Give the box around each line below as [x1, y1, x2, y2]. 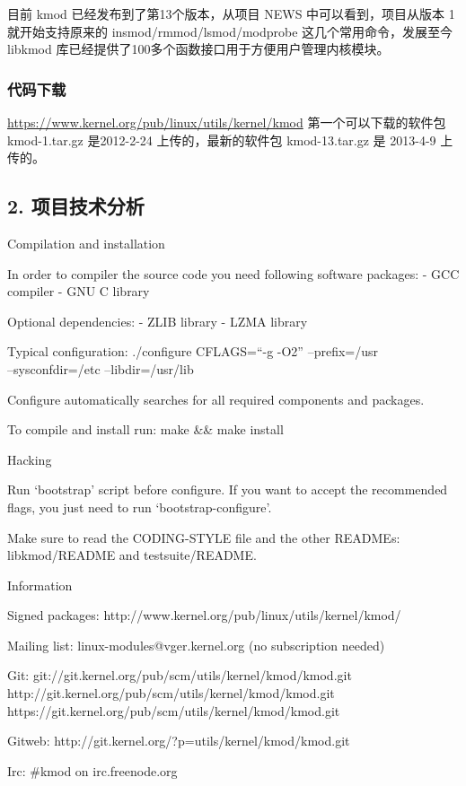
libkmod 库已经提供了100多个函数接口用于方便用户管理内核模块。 [7, 39, 390, 58]
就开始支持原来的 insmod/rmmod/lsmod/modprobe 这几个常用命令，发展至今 [7, 22, 453, 40]
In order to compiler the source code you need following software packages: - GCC [7, 264, 460, 283]
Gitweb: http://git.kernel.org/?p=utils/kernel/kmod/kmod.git [7, 731, 350, 750]
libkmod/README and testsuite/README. [7, 546, 257, 564]
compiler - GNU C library [7, 282, 150, 301]
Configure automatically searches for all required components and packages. [7, 389, 425, 408]
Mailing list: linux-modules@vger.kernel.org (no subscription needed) [7, 635, 385, 654]
